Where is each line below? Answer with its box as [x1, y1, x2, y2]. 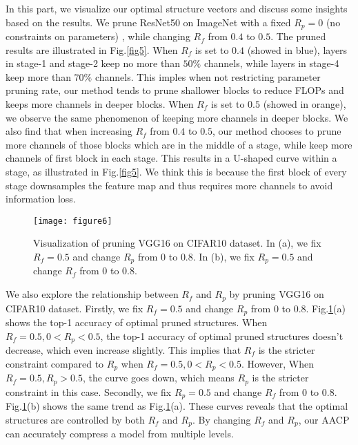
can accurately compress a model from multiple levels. [6, 426, 234, 441]
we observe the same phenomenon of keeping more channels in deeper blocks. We [6, 110, 348, 124]
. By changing [192, 412, 251, 426]
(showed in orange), [263, 97, 346, 111]
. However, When [241, 356, 314, 370]
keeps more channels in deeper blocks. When [6, 97, 194, 111]
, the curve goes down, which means [82, 370, 235, 385]
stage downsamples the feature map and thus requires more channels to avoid [6, 178, 333, 192]
